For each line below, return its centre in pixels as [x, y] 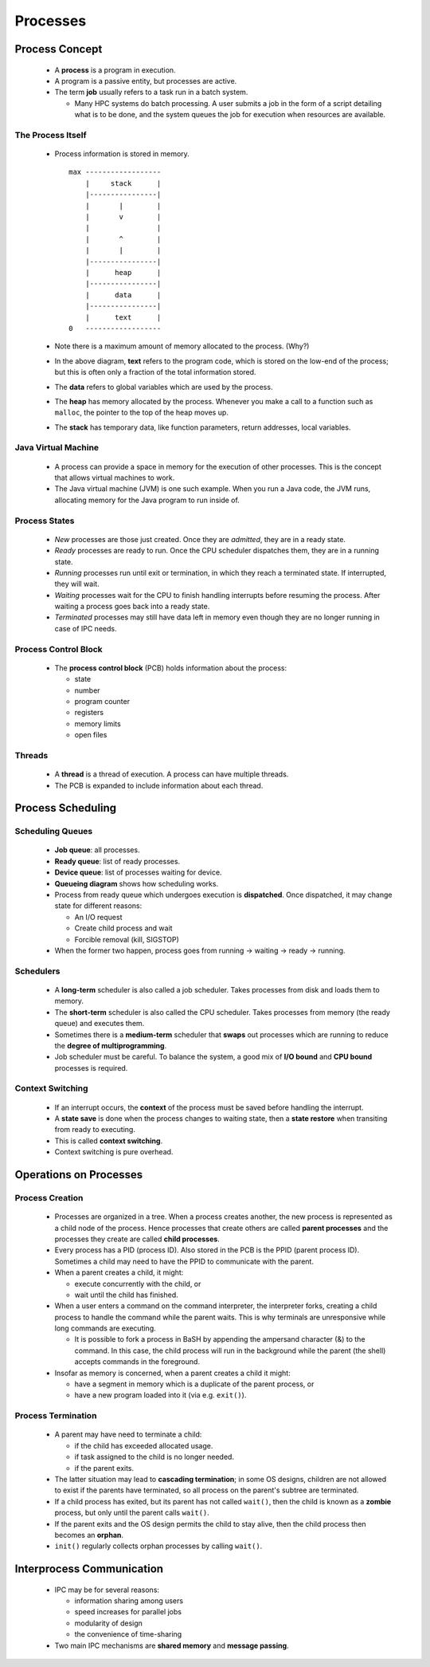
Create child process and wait [123, 928]
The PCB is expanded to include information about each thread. [159, 785]
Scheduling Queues [54, 832]
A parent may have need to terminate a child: [128, 1434]
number [87, 690]
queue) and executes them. [100, 1024]
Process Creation [49, 1197]
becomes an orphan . [89, 1535]
